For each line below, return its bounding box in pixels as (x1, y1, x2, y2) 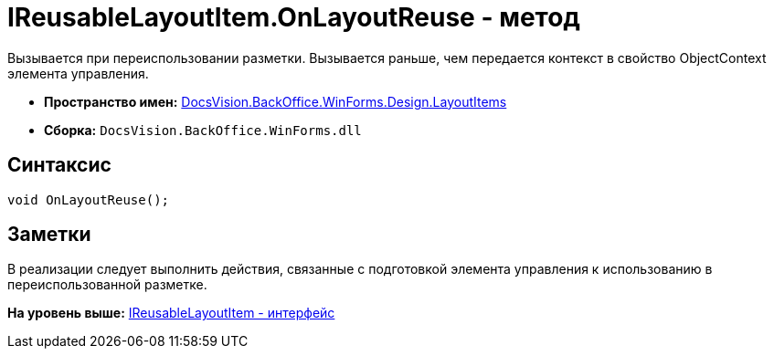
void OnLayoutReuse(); (7, 192, 170, 207)
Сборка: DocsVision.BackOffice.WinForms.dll (44, 121, 362, 138)
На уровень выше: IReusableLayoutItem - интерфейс (7, 305, 335, 321)
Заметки (7, 223, 91, 246)
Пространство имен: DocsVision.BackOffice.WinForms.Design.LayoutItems (44, 93, 507, 110)
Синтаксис (7, 153, 111, 177)
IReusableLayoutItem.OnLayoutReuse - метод (7, 2, 580, 33)
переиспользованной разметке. (7, 277, 207, 293)
